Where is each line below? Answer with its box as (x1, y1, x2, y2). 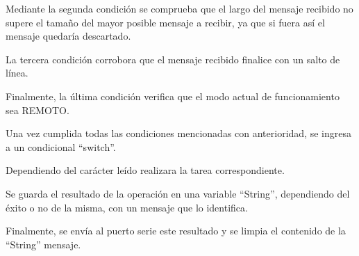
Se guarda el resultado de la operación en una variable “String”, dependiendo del (6, 186, 350, 200)
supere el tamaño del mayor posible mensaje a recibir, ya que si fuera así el (6, 15, 325, 29)
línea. (6, 65, 28, 80)
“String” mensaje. (6, 237, 81, 251)
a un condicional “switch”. (6, 139, 116, 154)
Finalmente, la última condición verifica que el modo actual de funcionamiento (6, 88, 340, 103)
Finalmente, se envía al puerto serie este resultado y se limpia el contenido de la (6, 223, 346, 238)
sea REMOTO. (6, 102, 69, 117)
